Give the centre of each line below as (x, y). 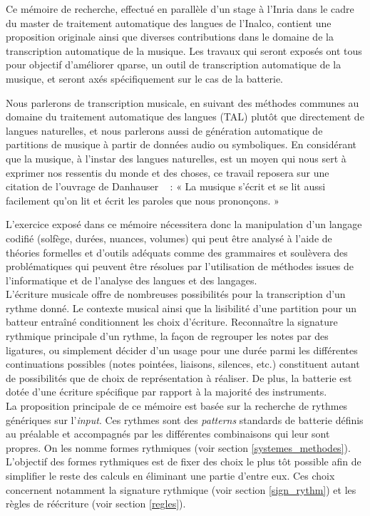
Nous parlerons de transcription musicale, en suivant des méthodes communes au (183, 102)
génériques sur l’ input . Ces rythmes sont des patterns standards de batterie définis (185, 419)
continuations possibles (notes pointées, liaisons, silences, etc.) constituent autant (183, 364)
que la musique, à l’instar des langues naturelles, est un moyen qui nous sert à (176, 158)
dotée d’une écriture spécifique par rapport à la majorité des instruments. (166, 392)
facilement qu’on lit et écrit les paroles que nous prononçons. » (143, 200)
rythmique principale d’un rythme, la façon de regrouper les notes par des (167, 336)
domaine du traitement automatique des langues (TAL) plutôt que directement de (185, 117)
